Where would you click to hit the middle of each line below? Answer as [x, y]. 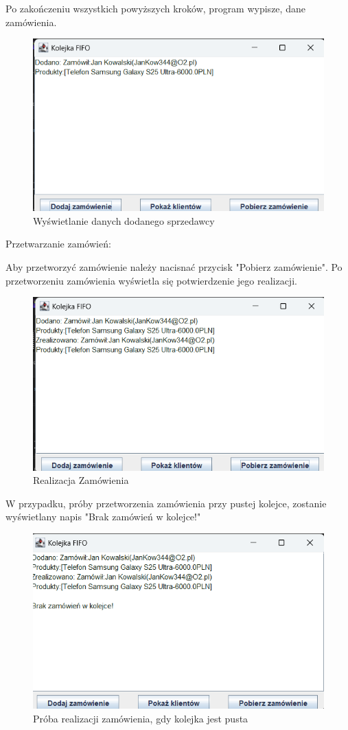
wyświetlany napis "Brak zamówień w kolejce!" [103, 517]
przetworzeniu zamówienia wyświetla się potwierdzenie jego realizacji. [151, 280]
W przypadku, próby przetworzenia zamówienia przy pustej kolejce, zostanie [166, 503]
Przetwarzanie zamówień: [58, 244]
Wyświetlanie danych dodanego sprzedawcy [124, 220]
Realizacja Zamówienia [81, 480]
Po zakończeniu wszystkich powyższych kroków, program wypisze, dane [155, 8]
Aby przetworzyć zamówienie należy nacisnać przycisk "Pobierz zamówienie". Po [174, 267]
